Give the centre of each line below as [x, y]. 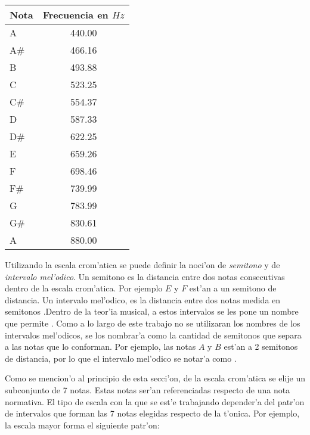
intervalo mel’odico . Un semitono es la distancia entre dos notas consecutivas [145, 276]
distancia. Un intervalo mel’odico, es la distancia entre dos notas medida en [143, 299]
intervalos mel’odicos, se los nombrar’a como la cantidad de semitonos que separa [153, 335]
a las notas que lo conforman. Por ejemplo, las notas [100, 347]
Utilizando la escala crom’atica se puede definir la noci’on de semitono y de [142, 265]
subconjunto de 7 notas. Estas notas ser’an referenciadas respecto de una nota [148, 389]
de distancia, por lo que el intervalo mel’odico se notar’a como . [121, 358]
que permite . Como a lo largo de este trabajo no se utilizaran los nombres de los [153, 323]
